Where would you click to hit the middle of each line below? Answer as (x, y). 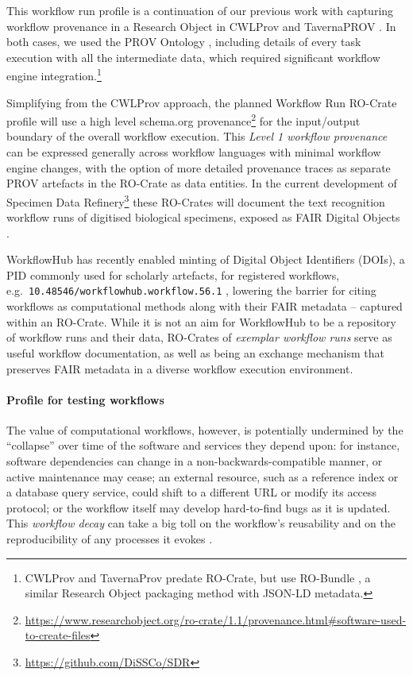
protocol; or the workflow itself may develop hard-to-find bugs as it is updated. (199, 507)
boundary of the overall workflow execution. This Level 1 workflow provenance (197, 136)
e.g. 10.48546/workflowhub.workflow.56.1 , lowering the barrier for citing (191, 290)
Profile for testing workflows (85, 399)
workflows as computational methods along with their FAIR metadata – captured (205, 306)
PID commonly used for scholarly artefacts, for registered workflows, (173, 274)
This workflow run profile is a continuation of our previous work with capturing (200, 10)
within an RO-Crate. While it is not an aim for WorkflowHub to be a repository (201, 321)
